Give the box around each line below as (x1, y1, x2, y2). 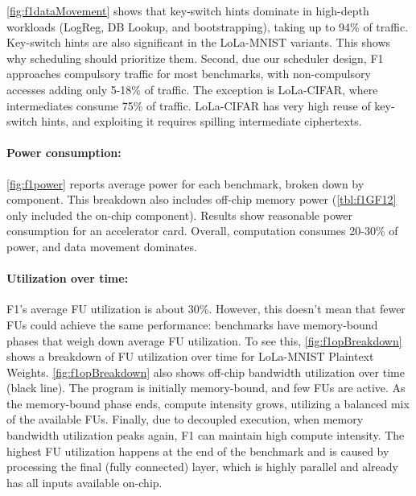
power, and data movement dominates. (6, 238, 197, 254)
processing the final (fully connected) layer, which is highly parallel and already (6, 458, 398, 475)
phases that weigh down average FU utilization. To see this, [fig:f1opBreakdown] (6, 332, 402, 349)
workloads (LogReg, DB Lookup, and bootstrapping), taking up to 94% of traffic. (6, 18, 409, 35)
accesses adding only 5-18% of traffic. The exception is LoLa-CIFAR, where (6, 81, 378, 97)
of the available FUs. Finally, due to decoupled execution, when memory (6, 411, 364, 428)
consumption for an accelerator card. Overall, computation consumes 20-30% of (6, 222, 398, 239)
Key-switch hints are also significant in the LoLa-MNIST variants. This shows (6, 34, 391, 51)
